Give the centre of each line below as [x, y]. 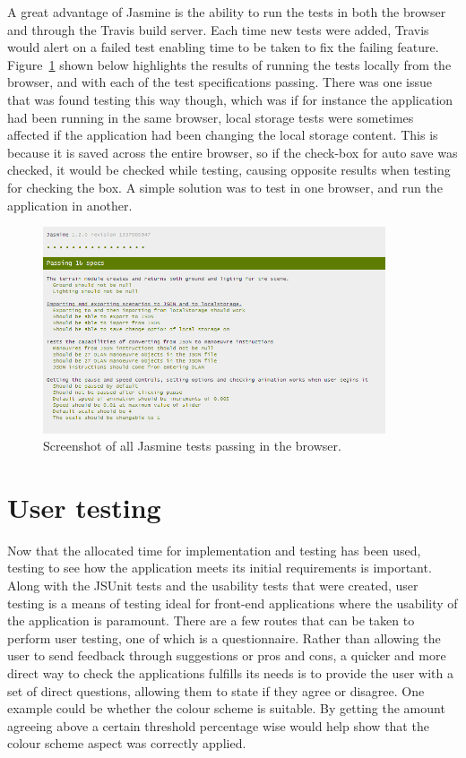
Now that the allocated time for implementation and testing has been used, [214, 550]
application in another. [70, 205]
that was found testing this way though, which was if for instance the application [230, 99]
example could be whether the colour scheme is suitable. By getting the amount [226, 708]
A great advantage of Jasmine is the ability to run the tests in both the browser [227, 12]
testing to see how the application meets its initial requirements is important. [220, 568]
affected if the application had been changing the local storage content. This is [223, 135]
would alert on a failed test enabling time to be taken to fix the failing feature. [223, 47]
